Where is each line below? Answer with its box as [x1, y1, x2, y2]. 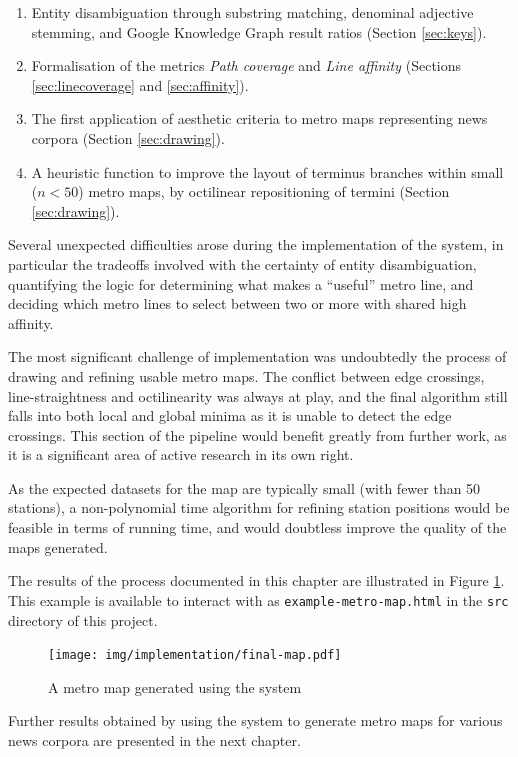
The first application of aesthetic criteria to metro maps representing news [31, 108, 488, 129]
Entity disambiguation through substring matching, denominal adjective [31, 2, 474, 22]
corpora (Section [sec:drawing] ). [31, 127, 225, 148]
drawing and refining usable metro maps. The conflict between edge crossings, [8, 365, 485, 386]
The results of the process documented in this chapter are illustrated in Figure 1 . [8, 570, 505, 591]
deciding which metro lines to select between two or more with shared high [8, 293, 467, 314]
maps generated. [8, 536, 108, 557]
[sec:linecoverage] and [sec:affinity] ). [31, 74, 249, 95]
